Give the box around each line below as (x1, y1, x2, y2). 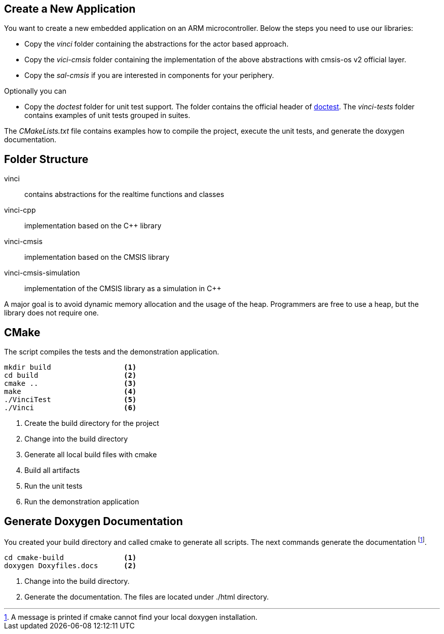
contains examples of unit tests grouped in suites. (24, 111, 191, 120)
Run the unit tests (24, 482, 83, 491)
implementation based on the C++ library (24, 221, 162, 230)
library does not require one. (4, 308, 99, 318)
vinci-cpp (4, 206, 36, 215)
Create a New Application (4, 3, 136, 15)
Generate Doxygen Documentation (4, 514, 183, 528)
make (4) (4, 387, 137, 396)
